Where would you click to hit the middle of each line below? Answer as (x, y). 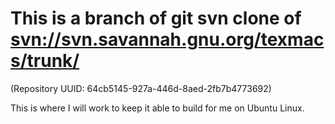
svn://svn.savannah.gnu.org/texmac (167, 39)
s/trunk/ (45, 61)
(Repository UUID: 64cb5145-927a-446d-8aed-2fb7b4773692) (141, 88)
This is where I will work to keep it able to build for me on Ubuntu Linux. (157, 108)
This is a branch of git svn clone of (156, 18)
